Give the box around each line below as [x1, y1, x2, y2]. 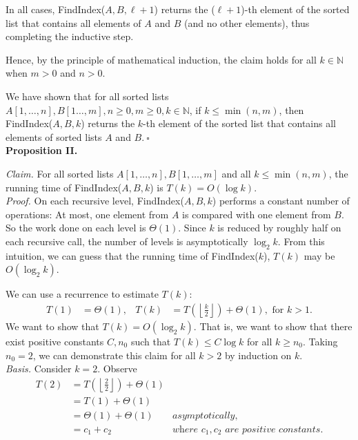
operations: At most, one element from [6, 207, 169, 221]
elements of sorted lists [6, 129, 102, 144]
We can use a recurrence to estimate [6, 287, 159, 301]
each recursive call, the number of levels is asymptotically [6, 233, 248, 248]
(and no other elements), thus [183, 15, 310, 30]
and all [221, 166, 251, 180]
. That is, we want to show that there [193, 318, 352, 333]
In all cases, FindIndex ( [6, 2, 106, 16]
